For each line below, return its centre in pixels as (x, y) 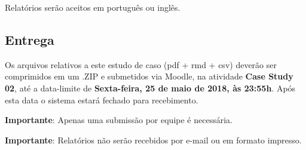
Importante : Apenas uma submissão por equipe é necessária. (119, 120)
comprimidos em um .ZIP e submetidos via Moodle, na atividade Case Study (149, 76)
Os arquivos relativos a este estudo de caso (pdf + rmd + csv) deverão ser (141, 64)
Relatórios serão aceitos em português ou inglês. (93, 7)
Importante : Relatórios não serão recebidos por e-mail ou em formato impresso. (153, 140)
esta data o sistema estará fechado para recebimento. (102, 100)
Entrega (30, 39)
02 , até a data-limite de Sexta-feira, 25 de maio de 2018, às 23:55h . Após (150, 88)
